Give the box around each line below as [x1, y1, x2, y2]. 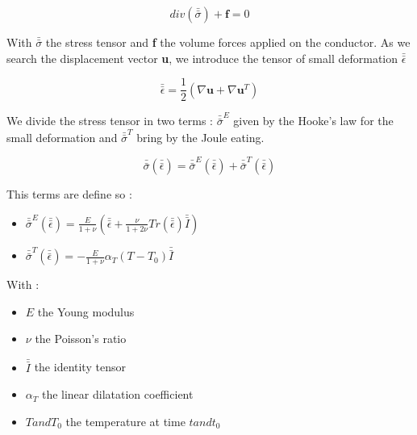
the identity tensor [34, 358, 126, 375]
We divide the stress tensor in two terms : [6, 112, 213, 129]
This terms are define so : [6, 186, 132, 203]
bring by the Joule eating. [136, 128, 265, 145]
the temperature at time [65, 412, 186, 429]
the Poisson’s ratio [35, 330, 127, 347]
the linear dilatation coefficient [41, 386, 194, 403]
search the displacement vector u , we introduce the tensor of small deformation [6, 49, 398, 66]
